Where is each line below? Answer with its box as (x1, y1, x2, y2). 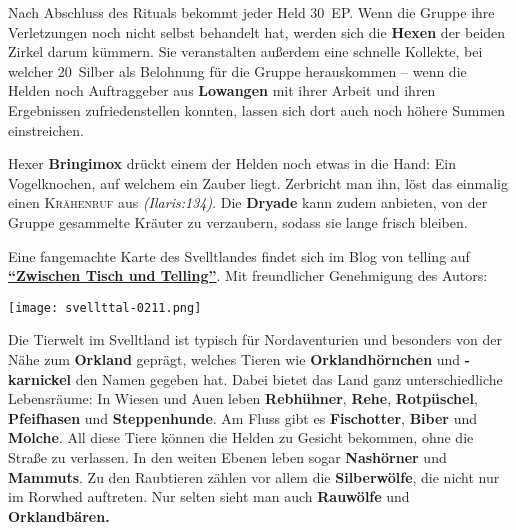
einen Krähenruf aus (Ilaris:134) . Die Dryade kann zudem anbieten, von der (8, 192, 488, 213)
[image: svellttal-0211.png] (8, 300, 202, 315)
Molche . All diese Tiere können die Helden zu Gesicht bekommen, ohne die (8, 427, 474, 448)
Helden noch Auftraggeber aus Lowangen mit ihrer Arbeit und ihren (8, 80, 436, 101)
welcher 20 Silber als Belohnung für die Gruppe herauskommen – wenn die (8, 60, 467, 81)
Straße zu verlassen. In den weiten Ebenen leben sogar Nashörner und (8, 446, 447, 467)
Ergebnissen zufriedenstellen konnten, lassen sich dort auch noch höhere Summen (8, 99, 506, 120)
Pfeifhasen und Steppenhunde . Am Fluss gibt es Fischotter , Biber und (8, 407, 477, 428)
